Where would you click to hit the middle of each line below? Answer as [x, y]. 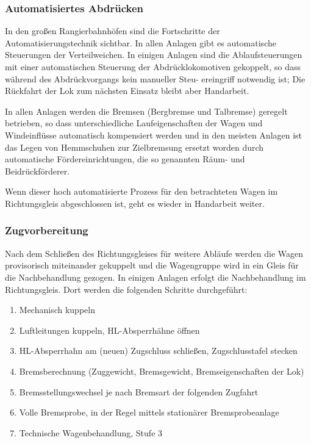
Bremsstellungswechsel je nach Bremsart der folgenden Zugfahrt [139, 391]
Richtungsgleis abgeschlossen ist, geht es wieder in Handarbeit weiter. [135, 203]
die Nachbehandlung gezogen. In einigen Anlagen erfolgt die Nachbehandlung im [155, 277]
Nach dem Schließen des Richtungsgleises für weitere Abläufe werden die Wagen [154, 253]
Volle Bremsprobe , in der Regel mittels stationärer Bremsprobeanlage [149, 412]
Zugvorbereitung [47, 230]
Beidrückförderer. [38, 171]
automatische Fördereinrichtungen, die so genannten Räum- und [125, 159]
